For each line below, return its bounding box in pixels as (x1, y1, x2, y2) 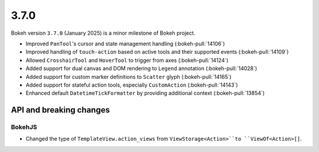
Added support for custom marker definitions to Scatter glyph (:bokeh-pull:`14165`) (25, 73, 232, 80)
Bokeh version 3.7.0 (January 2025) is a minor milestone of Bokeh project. (11, 29, 196, 37)
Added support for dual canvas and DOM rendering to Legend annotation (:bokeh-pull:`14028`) (25, 65, 258, 72)
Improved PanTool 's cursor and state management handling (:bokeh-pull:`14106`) (25, 40, 225, 47)
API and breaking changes (11, 105, 110, 115)
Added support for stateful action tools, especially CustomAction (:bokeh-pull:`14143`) (25, 81, 239, 88)
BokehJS (11, 123, 38, 131)
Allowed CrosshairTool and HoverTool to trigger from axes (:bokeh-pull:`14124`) (25, 57, 229, 64)
